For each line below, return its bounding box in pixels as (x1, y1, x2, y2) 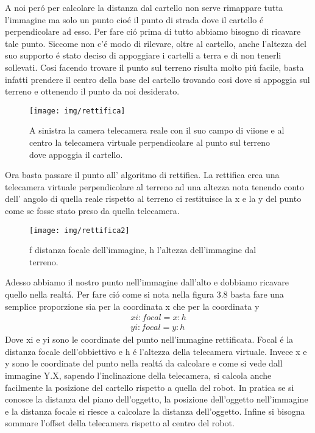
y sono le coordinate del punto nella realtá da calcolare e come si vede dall (5, 357, 283, 370)
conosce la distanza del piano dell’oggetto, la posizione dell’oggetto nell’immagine (5, 393, 308, 406)
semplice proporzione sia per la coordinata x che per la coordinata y (5, 299, 260, 312)
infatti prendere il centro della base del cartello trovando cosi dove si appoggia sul (5, 73, 310, 85)
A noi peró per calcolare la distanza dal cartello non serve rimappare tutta (5, 1, 283, 13)
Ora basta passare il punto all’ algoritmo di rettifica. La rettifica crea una (5, 168, 280, 181)
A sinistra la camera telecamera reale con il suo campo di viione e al (29, 124, 285, 137)
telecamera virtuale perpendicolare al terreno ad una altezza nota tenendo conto (5, 180, 305, 193)
